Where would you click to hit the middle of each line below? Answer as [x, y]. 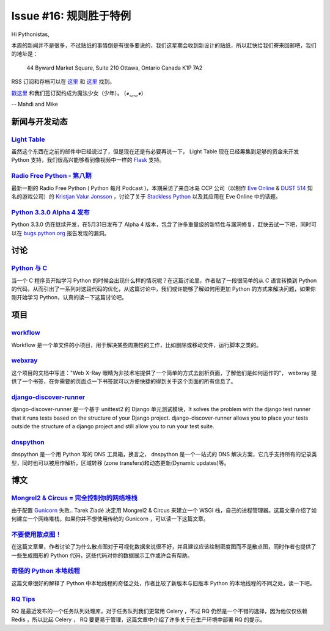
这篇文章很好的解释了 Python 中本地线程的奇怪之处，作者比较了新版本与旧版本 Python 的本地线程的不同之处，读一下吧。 [163, 583]
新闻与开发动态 [39, 121]
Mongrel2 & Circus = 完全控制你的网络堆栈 [74, 498]
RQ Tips [24, 599]
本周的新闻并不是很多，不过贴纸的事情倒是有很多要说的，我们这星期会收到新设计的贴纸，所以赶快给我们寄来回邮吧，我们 [164, 45]
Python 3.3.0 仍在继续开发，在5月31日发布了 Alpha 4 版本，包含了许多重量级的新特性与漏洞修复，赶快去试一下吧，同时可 [164, 224]
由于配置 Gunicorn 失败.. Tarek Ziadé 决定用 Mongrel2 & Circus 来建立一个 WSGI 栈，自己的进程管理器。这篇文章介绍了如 [164, 510]
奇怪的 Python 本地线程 [46, 571]
